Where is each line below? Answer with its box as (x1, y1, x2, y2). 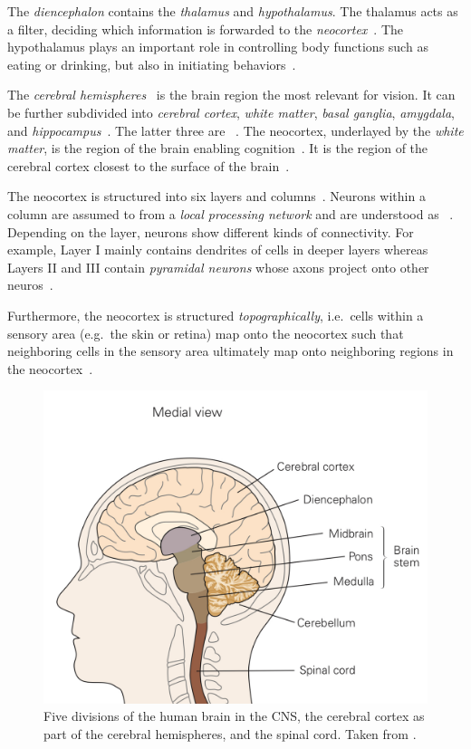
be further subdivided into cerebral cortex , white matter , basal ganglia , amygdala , (7, 102, 455, 121)
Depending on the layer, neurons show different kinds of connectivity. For (7, 222, 414, 241)
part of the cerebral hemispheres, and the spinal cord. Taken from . (43, 724, 417, 743)
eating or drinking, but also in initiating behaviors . (7, 54, 296, 73)
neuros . (7, 275, 53, 294)
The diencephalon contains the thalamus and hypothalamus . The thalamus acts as (7, 2, 458, 20)
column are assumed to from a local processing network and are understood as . (7, 204, 454, 223)
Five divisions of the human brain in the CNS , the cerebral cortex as (43, 706, 425, 725)
